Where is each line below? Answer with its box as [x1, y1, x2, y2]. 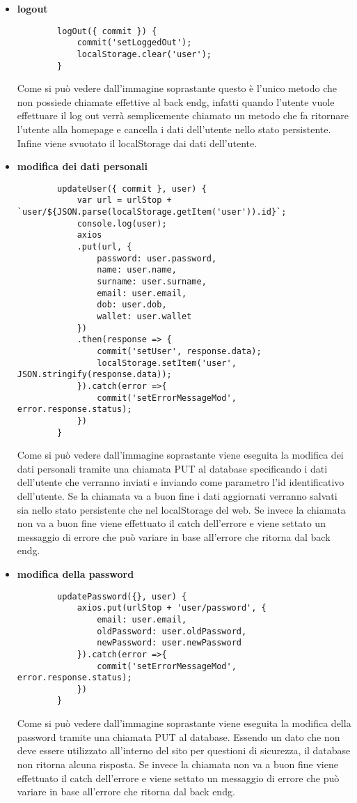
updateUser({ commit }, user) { [57, 183, 207, 194]
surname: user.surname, [97, 277, 207, 287]
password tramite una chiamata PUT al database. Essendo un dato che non [17, 729, 340, 744]
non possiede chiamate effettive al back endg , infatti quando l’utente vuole [17, 94, 335, 109]
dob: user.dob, [97, 300, 167, 310]
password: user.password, [97, 253, 217, 263]
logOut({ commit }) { [57, 26, 157, 36]
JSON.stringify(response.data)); [17, 369, 172, 380]
